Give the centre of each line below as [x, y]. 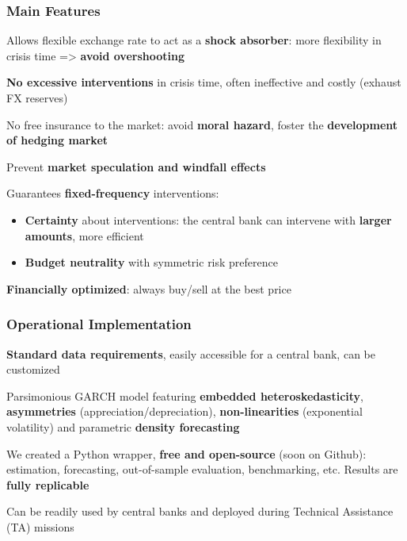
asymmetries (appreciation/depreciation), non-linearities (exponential [184, 411]
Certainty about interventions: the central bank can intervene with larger [208, 219]
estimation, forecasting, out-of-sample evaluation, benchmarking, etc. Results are [202, 469]
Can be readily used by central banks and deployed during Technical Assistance [200, 511]
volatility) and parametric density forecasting [123, 426]
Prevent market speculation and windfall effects [136, 166]
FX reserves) [37, 98]
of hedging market [57, 140]
